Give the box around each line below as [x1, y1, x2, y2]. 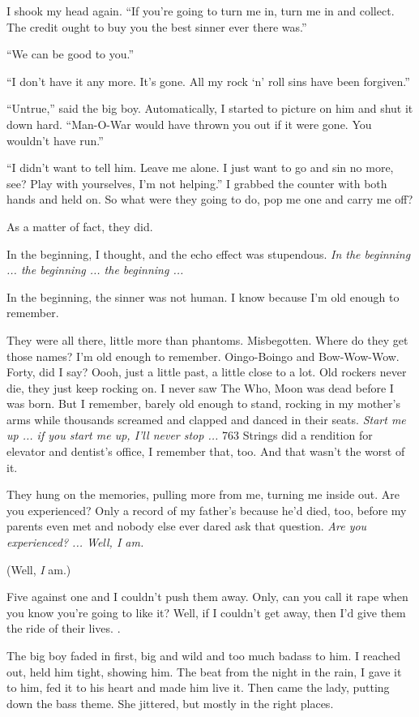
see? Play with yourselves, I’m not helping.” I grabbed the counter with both [6, 174, 387, 191]
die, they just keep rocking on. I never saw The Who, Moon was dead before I [6, 379, 394, 396]
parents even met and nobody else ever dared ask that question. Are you [6, 517, 367, 535]
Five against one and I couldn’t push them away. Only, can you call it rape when [6, 588, 408, 605]
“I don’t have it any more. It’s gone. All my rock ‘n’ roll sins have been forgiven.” [6, 72, 410, 89]
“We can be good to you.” [6, 45, 135, 62]
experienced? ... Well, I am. [6, 534, 144, 551]
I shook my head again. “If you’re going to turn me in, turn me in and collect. [6, 2, 395, 19]
